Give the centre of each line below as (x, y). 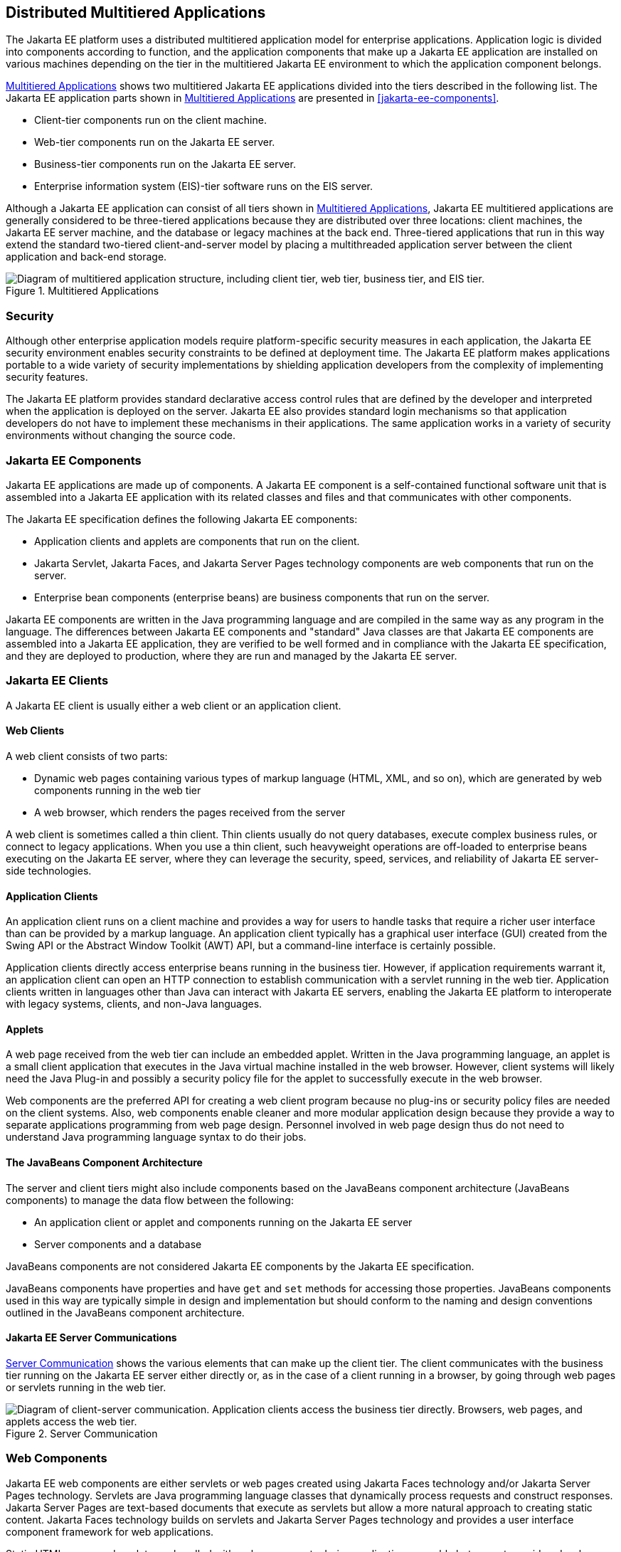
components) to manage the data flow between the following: (150, 1200)
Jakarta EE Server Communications (91, 1338)
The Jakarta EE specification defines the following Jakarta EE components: (182, 519)
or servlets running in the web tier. (86, 1387)
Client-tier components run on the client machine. (150, 120)
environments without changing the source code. (121, 435)
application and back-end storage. (86, 257)
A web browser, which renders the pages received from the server (190, 812)
